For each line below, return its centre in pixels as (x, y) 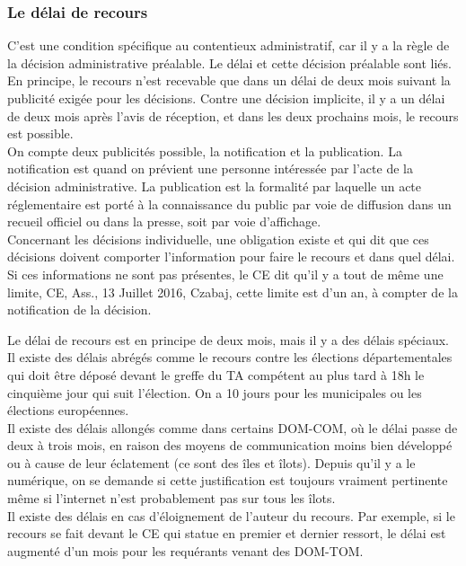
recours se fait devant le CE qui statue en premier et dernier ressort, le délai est (227, 533)
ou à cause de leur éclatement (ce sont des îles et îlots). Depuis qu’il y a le (211, 462)
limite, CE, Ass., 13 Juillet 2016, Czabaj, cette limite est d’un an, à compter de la (233, 292)
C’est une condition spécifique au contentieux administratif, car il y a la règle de (229, 45)
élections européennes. (68, 410)
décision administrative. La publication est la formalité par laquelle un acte (215, 186)
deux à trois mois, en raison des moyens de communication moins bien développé (230, 445)
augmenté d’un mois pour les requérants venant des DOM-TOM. (185, 550)
